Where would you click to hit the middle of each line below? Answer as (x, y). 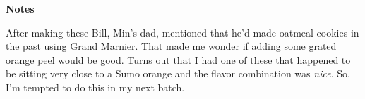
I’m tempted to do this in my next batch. (95, 87)
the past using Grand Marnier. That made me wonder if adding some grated (171, 46)
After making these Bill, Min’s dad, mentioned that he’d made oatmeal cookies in (182, 32)
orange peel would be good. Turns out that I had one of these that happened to (178, 59)
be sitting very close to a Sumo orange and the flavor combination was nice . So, (178, 73)
